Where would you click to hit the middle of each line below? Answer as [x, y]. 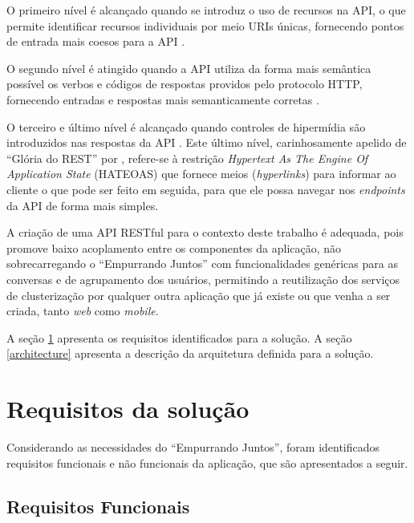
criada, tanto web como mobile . [83, 311]
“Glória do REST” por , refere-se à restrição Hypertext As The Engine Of [187, 158]
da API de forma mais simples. [83, 205]
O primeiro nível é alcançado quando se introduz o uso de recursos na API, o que [206, 10]
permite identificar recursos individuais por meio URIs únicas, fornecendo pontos [205, 25]
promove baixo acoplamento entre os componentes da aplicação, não [174, 247]
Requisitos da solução [128, 409]
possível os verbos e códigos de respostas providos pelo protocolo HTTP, [185, 84]
